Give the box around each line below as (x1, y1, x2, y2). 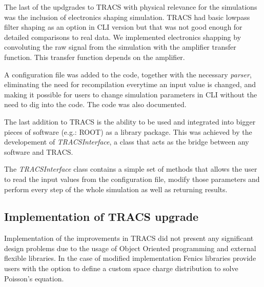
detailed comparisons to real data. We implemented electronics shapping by (4, 31, 241, 42)
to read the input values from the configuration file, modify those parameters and (4, 173, 260, 184)
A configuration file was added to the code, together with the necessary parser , (4, 69, 252, 79)
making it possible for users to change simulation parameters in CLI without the (4, 89, 257, 99)
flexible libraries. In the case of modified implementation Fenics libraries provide (4, 253, 256, 263)
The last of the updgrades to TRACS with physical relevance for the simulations (4, 2, 257, 12)
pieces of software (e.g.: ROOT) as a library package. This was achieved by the (4, 126, 252, 137)
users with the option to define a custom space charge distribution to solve (4, 263, 238, 274)
